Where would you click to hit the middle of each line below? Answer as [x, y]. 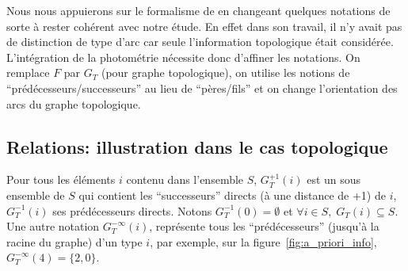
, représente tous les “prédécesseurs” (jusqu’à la [264, 226]
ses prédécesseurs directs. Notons [132, 210]
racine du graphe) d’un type [74, 241]
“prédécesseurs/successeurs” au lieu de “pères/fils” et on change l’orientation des [202, 88]
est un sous [334, 179]
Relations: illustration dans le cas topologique [197, 146]
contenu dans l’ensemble [185, 179]
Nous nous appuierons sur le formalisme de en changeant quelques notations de [198, 10]
